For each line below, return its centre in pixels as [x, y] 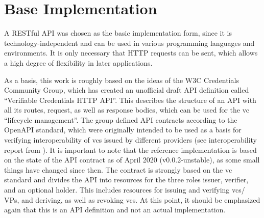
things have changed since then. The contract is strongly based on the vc [118, 169]
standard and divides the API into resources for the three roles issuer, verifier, [126, 180]
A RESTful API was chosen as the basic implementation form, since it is [118, 33]
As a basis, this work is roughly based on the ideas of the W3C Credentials [122, 80]
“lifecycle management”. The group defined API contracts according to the [121, 119]
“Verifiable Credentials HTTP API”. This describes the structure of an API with [130, 100]
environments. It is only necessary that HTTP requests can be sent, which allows [131, 53]
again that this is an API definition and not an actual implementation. [115, 210]
